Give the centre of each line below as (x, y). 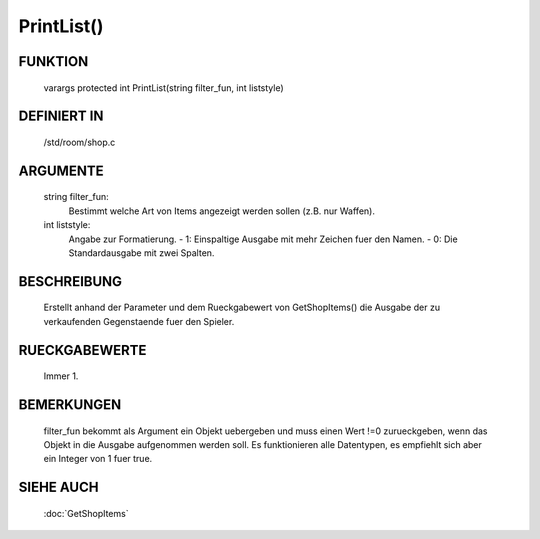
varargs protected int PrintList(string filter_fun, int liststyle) (163, 87)
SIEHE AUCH (58, 487)
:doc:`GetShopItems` (86, 513)
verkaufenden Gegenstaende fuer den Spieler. (139, 321)
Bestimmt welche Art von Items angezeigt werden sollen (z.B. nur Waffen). (221, 211)
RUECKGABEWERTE (82, 350)
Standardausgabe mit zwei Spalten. (141, 252)
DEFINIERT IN (61, 116)
